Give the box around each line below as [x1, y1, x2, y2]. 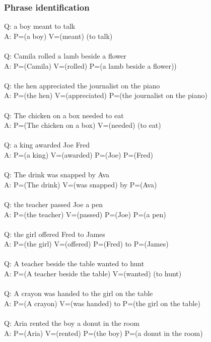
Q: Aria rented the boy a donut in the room [4, 318, 139, 328]
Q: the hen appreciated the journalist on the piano [4, 80, 160, 90]
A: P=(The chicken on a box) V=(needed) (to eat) [4, 120, 161, 130]
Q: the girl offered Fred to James [4, 228, 105, 239]
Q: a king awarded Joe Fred [4, 139, 90, 150]
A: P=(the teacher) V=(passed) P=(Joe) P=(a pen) [4, 209, 166, 219]
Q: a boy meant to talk [4, 21, 76, 31]
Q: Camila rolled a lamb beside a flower [4, 51, 126, 61]
